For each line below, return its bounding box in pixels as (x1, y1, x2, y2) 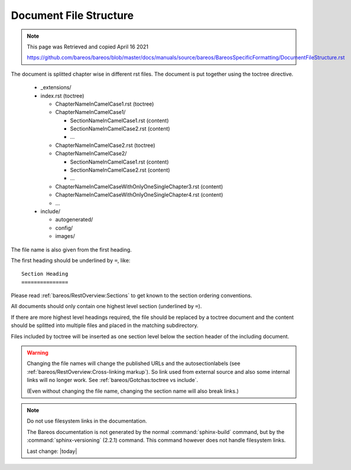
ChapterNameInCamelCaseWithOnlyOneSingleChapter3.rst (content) (55, 183, 223, 190)
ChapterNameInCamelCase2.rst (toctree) (55, 142, 156, 149)
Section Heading (21, 270, 69, 278)
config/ (55, 224, 73, 231)
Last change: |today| (27, 448, 77, 455)
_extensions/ (40, 84, 71, 91)
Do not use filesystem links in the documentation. (27, 417, 147, 425)
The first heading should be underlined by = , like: (11, 257, 131, 264)
